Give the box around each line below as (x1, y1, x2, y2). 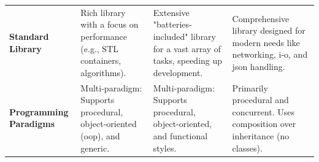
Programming (9, 105, 69, 118)
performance (80, 29, 127, 42)
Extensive (153, 6, 190, 18)
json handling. (232, 60, 285, 72)
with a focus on (80, 18, 139, 31)
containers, (80, 54, 121, 67)
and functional (153, 129, 208, 142)
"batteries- (153, 18, 192, 31)
